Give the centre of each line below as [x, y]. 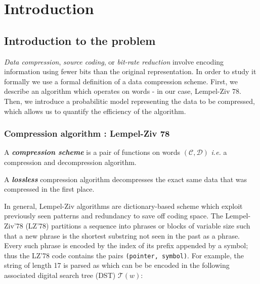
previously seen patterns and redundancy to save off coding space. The [114, 216]
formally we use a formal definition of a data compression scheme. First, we [121, 81]
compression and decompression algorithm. [70, 162]
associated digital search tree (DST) [60, 275]
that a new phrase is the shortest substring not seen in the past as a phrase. [122, 235]
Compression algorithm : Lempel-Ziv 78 [87, 133]
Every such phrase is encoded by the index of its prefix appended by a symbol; [126, 245]
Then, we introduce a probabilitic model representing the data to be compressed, [129, 101]
